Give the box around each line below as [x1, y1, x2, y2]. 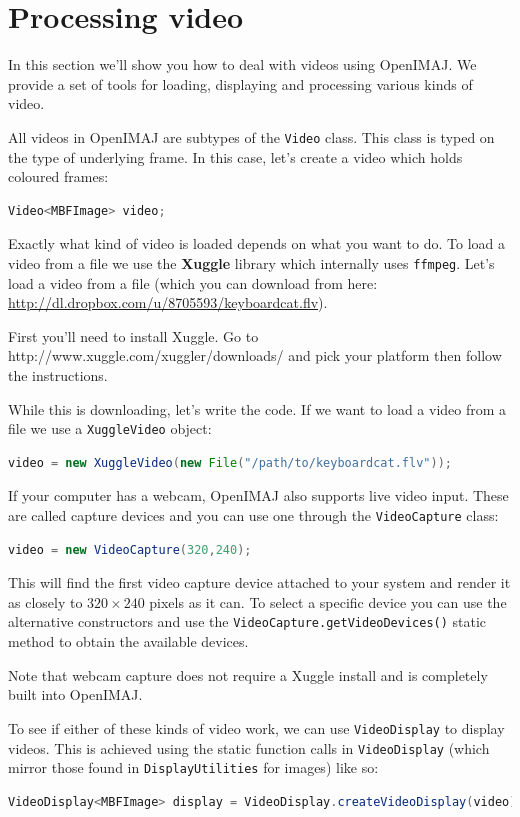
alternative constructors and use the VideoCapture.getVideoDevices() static [8, 611, 487, 632]
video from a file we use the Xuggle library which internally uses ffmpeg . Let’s [8, 252, 495, 273]
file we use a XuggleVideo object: [8, 418, 212, 439]
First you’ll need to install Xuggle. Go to [8, 325, 259, 346]
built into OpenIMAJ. [8, 684, 143, 705]
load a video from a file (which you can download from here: [8, 272, 378, 293]
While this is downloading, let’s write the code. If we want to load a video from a [8, 398, 507, 419]
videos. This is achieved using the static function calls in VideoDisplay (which [8, 737, 490, 758]
